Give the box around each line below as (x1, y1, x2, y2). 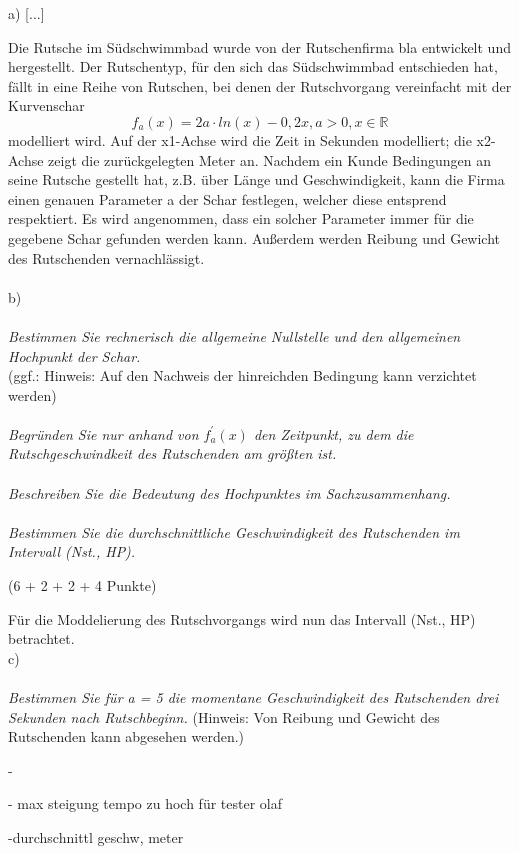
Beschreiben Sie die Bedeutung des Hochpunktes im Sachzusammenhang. (8, 482, 451, 503)
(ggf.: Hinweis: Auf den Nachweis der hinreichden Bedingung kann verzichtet (8, 365, 477, 386)
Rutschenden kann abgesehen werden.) (8, 726, 245, 747)
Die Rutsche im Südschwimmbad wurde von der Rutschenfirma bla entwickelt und (8, 36, 511, 57)
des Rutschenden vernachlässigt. (8, 247, 205, 268)
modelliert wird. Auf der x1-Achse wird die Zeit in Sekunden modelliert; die (8, 129, 472, 150)
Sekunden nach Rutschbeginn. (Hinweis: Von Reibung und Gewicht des (8, 706, 440, 727)
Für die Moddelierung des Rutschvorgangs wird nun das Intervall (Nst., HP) (8, 608, 476, 629)
